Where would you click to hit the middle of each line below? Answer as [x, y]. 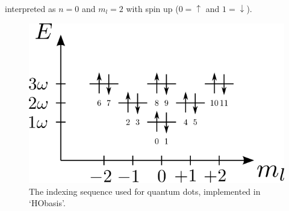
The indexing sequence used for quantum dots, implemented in [145, 191]
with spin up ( [152, 8]
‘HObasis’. [47, 203]
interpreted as [30, 8]
